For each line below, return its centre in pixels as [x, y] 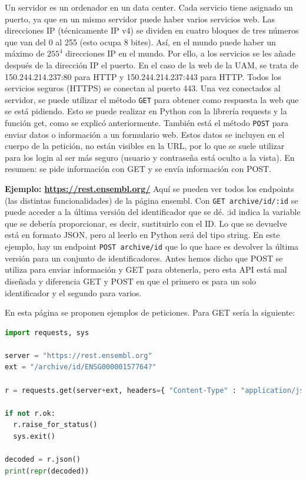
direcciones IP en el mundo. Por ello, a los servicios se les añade [180, 53]
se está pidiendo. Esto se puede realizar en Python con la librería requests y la [146, 111]
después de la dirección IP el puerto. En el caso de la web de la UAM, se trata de [152, 64]
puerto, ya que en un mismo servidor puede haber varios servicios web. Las [140, 19]
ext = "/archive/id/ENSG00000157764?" [81, 367]
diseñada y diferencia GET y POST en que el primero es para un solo [131, 281]
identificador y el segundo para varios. [73, 292]
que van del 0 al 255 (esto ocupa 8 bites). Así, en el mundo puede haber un [140, 42]
